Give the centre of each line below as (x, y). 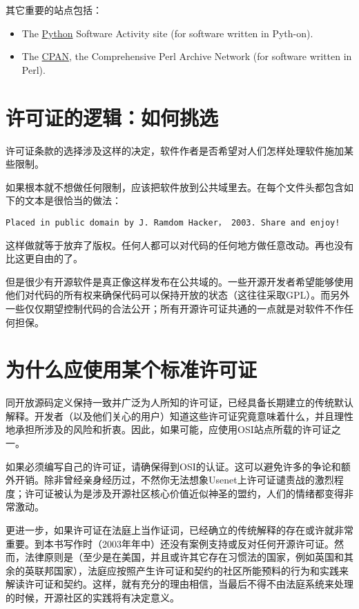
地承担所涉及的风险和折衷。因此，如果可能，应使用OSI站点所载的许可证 (168, 429)
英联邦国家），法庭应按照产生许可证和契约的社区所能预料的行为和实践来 (186, 570)
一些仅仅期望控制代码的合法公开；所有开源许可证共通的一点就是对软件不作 (175, 308)
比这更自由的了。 (44, 258)
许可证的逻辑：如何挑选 (112, 117)
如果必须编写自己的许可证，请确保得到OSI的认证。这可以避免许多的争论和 (173, 466)
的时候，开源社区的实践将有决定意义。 (93, 597)
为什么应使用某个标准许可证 (132, 369)
